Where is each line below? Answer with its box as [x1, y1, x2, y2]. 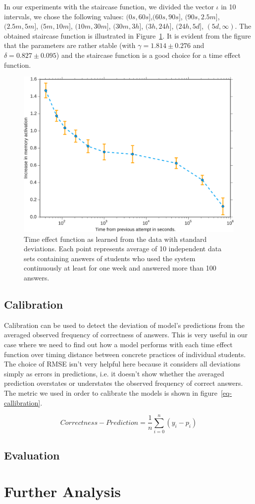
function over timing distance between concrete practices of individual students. [4, 349, 246, 359]
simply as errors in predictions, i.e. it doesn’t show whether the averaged [4, 368, 224, 378]
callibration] [4, 397, 41, 408]
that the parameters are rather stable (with [4, 40, 136, 50]
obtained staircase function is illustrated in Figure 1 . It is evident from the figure [4, 30, 251, 41]
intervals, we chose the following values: [4, 11, 124, 21]
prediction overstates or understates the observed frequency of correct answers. [4, 378, 243, 388]
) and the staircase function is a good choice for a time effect [56, 49, 241, 60]
